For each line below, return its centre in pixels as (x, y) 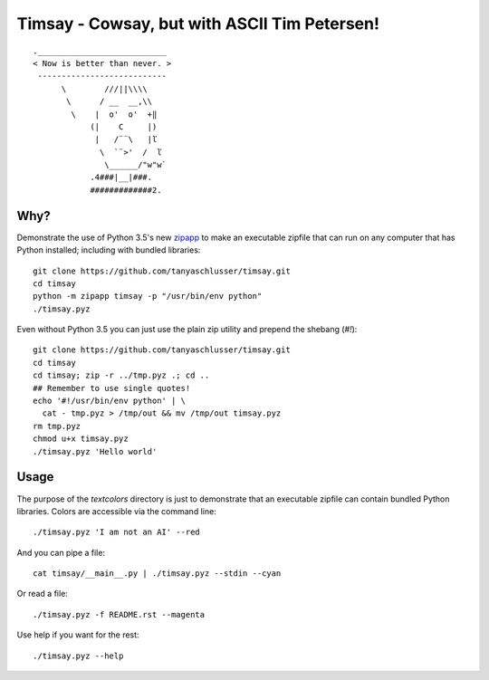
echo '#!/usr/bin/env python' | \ (109, 401)
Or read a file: (42, 594)
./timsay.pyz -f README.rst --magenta (119, 614)
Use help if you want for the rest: (78, 635)
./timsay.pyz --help (78, 656)
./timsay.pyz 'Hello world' (95, 451)
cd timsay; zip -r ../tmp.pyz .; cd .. (121, 375)
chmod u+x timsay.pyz (81, 439)
